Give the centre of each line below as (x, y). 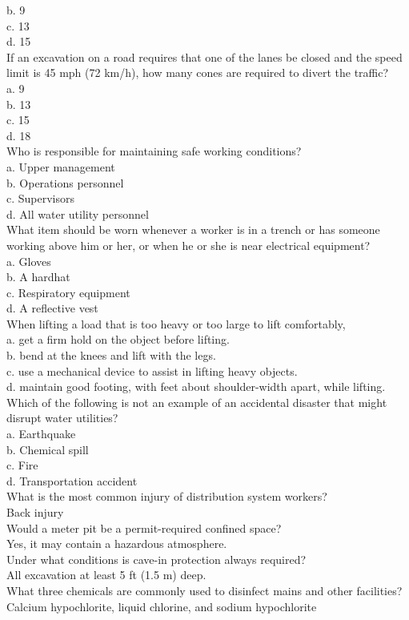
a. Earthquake (41, 434)
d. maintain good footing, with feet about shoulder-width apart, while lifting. (196, 386)
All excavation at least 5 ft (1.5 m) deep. (106, 575)
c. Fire (22, 465)
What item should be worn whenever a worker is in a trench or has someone (193, 229)
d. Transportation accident (72, 480)
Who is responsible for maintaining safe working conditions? (154, 151)
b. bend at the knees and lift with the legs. (111, 355)
